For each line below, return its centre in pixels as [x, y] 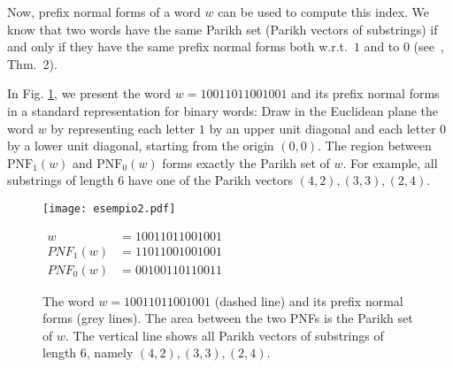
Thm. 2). [32, 63]
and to [382, 46]
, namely [110, 353]
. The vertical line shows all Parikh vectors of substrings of [224, 335]
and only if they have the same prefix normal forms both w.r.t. [177, 46]
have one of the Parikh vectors [211, 180]
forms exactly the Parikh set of [246, 162]
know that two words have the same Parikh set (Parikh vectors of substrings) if [223, 29]
